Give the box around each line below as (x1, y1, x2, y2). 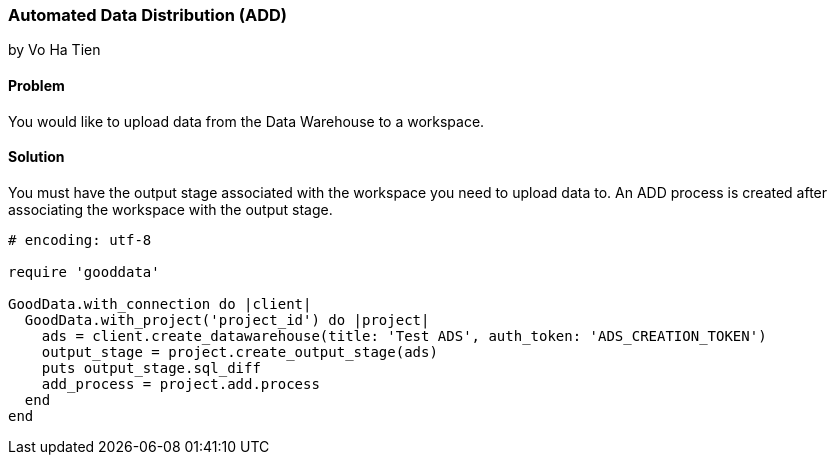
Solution (8, 148, 65, 166)
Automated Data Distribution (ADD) (8, 5, 287, 25)
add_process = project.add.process (41, 375, 320, 392)
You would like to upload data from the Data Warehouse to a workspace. (8, 112, 485, 130)
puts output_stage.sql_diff (41, 359, 261, 376)
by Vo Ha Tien (8, 41, 101, 59)
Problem (8, 76, 65, 94)
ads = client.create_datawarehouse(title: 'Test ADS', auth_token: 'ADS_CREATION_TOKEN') (41, 327, 767, 344)
